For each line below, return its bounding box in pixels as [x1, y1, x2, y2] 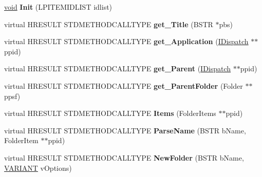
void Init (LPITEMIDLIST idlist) [4, 2, 113, 12]
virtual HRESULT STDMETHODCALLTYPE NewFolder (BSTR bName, [4, 152, 244, 163]
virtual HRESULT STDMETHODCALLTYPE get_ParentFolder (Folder [4, 80, 243, 91]
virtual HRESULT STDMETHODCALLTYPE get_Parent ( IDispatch [4, 63, 231, 74]
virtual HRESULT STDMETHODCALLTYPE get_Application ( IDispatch [4, 36, 249, 47]
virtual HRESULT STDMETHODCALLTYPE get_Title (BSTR [4, 18, 213, 29]
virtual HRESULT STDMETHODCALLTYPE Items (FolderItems [4, 108, 216, 119]
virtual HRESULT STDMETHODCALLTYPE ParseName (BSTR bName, [4, 125, 246, 135]
